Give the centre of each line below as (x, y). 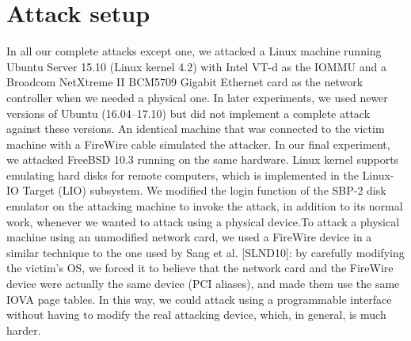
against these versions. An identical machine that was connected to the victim (196, 129)
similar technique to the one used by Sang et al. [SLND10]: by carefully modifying (205, 252)
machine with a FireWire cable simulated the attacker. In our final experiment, (198, 144)
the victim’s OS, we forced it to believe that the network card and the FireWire (200, 268)
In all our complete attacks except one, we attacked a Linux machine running (194, 51)
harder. (24, 330)
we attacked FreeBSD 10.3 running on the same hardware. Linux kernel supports (203, 159)
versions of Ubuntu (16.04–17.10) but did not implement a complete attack (188, 113)
